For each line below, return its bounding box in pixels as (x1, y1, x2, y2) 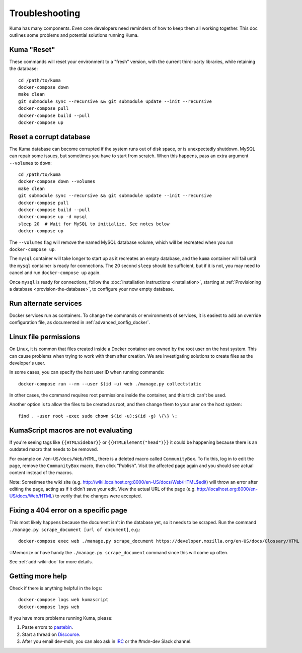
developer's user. (9, 360, 45, 366)
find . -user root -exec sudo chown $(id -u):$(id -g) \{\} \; (18, 413, 178, 419)
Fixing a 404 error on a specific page (9, 506, 128, 515)
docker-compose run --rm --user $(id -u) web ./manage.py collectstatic (18, 381, 201, 386)
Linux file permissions (9, 333, 81, 341)
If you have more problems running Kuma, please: (9, 615, 113, 621)
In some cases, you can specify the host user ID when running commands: (9, 369, 165, 375)
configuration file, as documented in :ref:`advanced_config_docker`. (9, 319, 150, 325)
